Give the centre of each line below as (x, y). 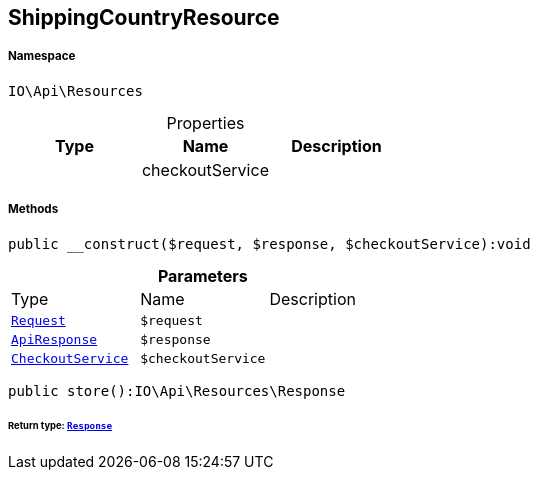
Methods (33, 209)
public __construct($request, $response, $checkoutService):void (269, 243)
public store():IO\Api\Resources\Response (177, 390)
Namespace (42, 56)
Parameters (202, 275)
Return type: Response (60, 426)
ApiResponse (54, 339)
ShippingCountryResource (144, 17)
